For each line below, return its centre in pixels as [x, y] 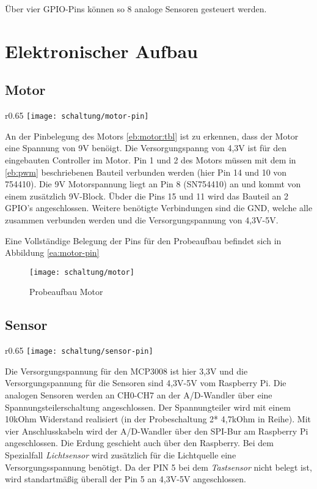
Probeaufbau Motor [66, 292]
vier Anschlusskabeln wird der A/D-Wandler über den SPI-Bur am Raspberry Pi [157, 431]
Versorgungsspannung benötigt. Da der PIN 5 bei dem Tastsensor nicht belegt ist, [158, 467]
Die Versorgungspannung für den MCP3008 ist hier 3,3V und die [126, 371]
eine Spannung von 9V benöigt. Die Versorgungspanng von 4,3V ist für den [146, 148]
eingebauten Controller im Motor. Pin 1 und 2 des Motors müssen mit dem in [151, 160]
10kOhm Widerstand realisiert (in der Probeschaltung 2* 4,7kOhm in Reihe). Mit [158, 419]
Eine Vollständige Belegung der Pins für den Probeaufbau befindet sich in [143, 240]
